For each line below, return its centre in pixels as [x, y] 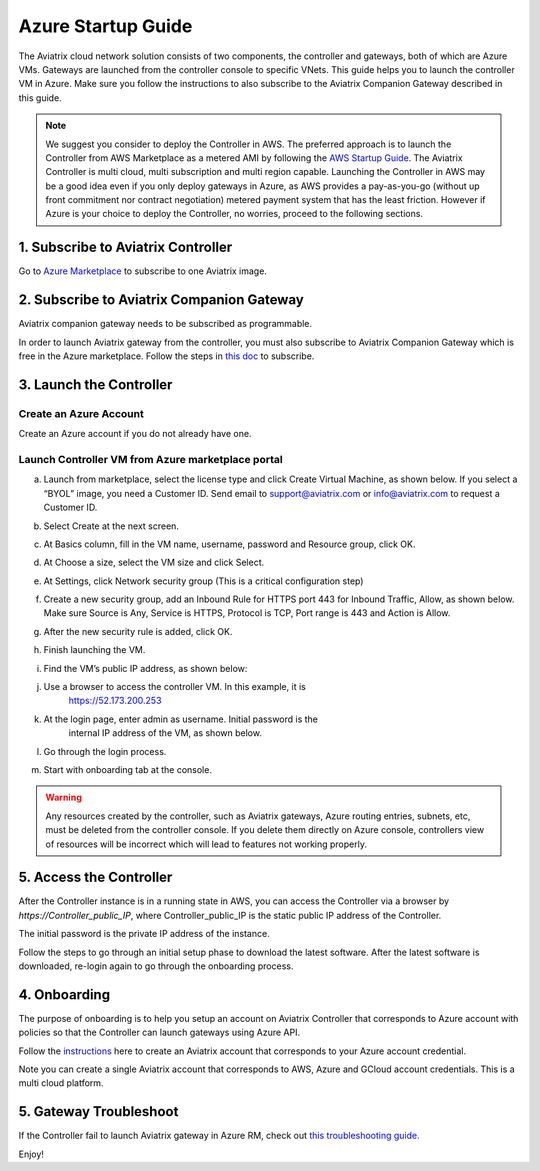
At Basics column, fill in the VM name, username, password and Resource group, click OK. [229, 544]
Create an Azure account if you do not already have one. [135, 434]
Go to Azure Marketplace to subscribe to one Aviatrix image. [142, 271]
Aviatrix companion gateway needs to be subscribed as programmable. [165, 324]
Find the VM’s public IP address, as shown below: [145, 668]
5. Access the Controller [95, 877]
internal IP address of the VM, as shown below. [165, 733]
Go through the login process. [105, 751]
